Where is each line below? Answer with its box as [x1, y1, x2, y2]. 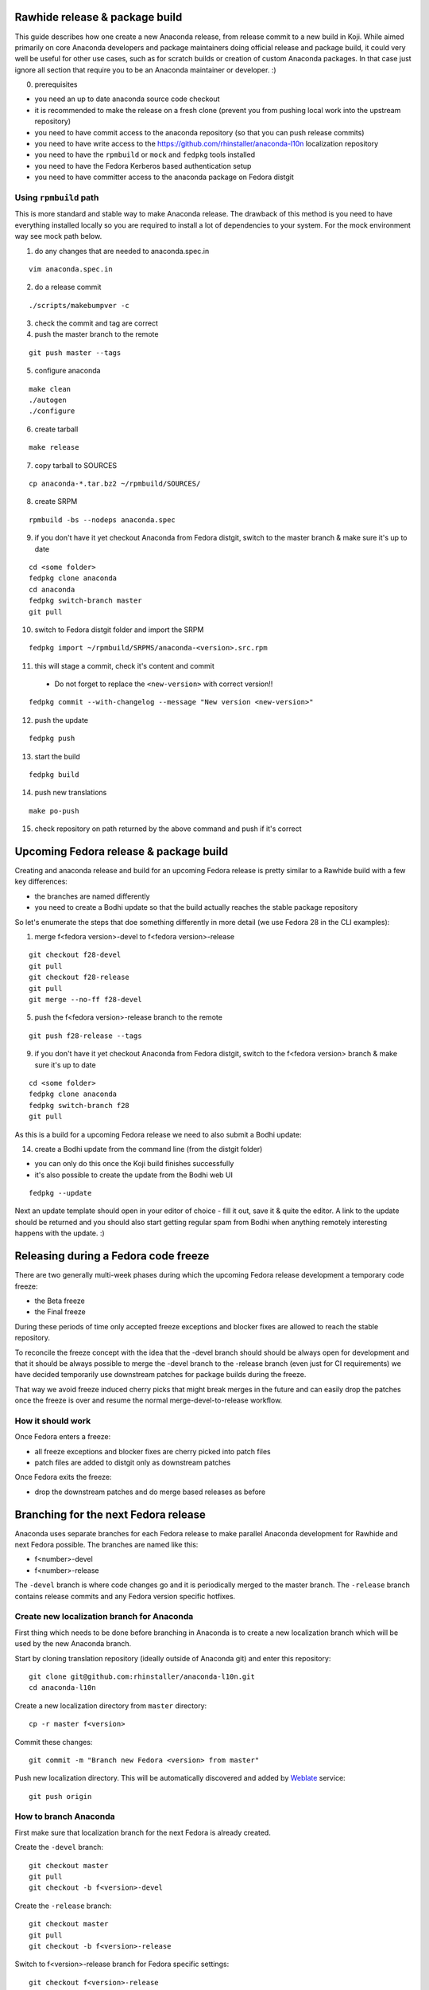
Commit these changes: [14, 1737, 93, 1746]
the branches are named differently [34, 892, 150, 901]
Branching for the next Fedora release [14, 1508, 206, 1521]
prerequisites [34, 80, 78, 89]
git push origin [29, 1792, 92, 1801]
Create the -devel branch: [14, 1843, 103, 1852]
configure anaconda [34, 366, 101, 376]
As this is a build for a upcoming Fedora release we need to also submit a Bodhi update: [14, 1130, 302, 1139]
